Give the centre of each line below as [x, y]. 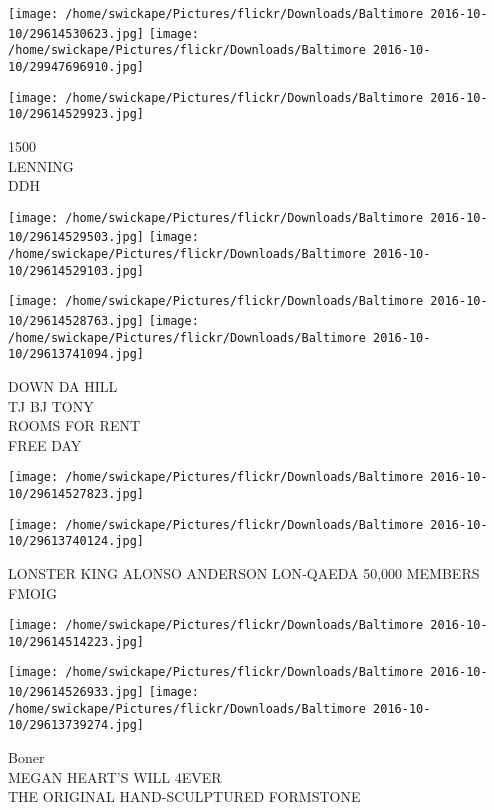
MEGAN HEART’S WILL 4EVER [115, 776]
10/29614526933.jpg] [76, 692]
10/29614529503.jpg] [76, 237]
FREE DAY [45, 444]
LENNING [41, 165]
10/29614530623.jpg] [76, 33]
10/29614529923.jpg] [76, 114]
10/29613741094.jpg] [76, 354]
